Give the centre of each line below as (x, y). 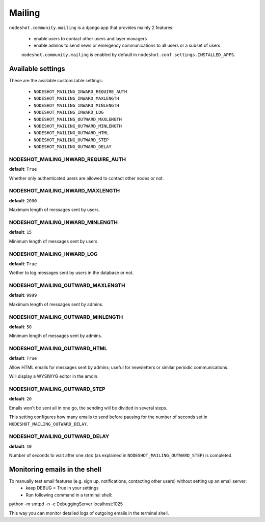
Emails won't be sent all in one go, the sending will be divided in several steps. (88, 408)
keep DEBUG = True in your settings (62, 488)
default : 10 (20, 446)
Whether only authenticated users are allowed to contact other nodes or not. (86, 178)
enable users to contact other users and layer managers (90, 38)
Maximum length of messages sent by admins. (56, 304)
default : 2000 (23, 200)
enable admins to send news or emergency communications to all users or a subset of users (127, 46)
